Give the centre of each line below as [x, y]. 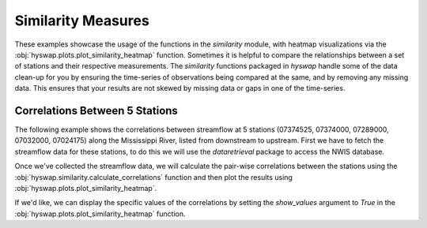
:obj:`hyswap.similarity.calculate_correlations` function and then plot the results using [153, 177]
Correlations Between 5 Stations [96, 110]
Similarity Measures [82, 21]
